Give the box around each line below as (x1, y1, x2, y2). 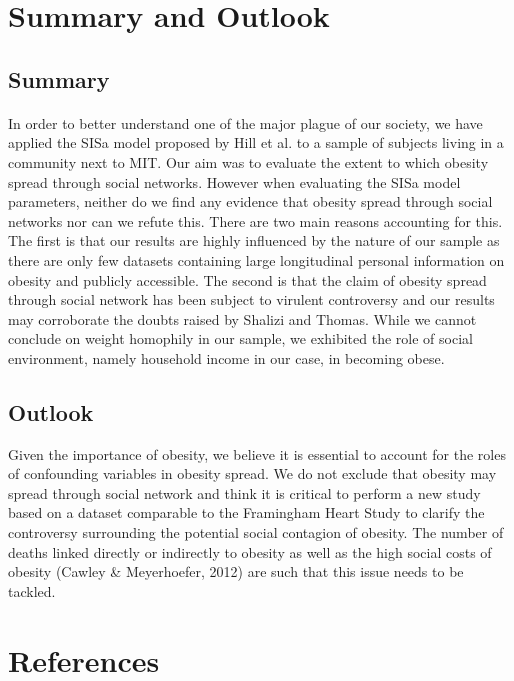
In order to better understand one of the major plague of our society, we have (8, 112, 483, 133)
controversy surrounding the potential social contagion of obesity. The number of (8, 522, 504, 543)
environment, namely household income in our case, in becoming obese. (8, 347, 445, 368)
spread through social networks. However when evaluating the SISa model (8, 171, 461, 192)
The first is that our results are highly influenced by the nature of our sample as (8, 230, 500, 251)
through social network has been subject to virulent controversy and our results (8, 289, 495, 310)
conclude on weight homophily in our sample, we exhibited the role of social (8, 328, 473, 349)
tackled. (8, 580, 56, 601)
